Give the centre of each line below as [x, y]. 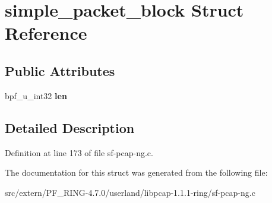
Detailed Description [70, 127]
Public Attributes [60, 70]
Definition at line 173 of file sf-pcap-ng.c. [79, 152]
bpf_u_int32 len [36, 95]
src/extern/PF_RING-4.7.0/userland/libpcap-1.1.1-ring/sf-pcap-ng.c [130, 192]
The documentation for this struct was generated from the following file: [136, 172]
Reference [46, 33]
